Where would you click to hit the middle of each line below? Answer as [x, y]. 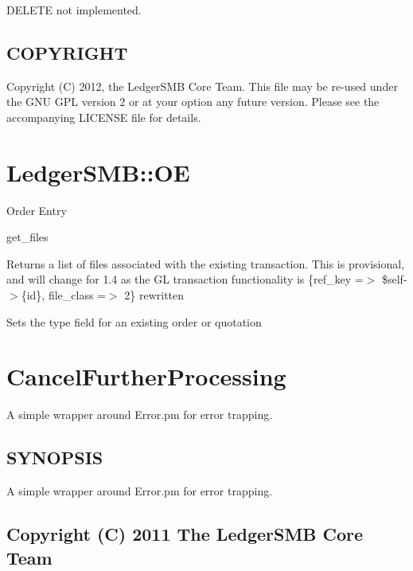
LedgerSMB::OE [98, 172]
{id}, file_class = [63, 295]
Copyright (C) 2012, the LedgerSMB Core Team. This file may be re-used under [202, 86]
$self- [394, 279]
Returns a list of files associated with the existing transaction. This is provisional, [206, 263]
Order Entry [37, 210]
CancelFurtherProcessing [146, 376]
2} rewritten [154, 295]
